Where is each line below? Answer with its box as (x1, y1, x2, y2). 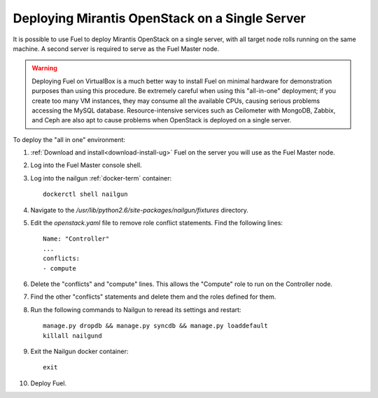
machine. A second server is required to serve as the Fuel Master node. (13, 44, 220, 52)
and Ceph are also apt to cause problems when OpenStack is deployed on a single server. (31, 116, 292, 125)
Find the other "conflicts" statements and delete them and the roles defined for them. (30, 292, 276, 301)
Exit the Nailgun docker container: (30, 347, 129, 355)
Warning (31, 64, 57, 73)
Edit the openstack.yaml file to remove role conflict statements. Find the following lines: (30, 219, 283, 227)
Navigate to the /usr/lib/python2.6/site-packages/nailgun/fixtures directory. (30, 206, 248, 214)
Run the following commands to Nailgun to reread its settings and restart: (30, 305, 241, 314)
